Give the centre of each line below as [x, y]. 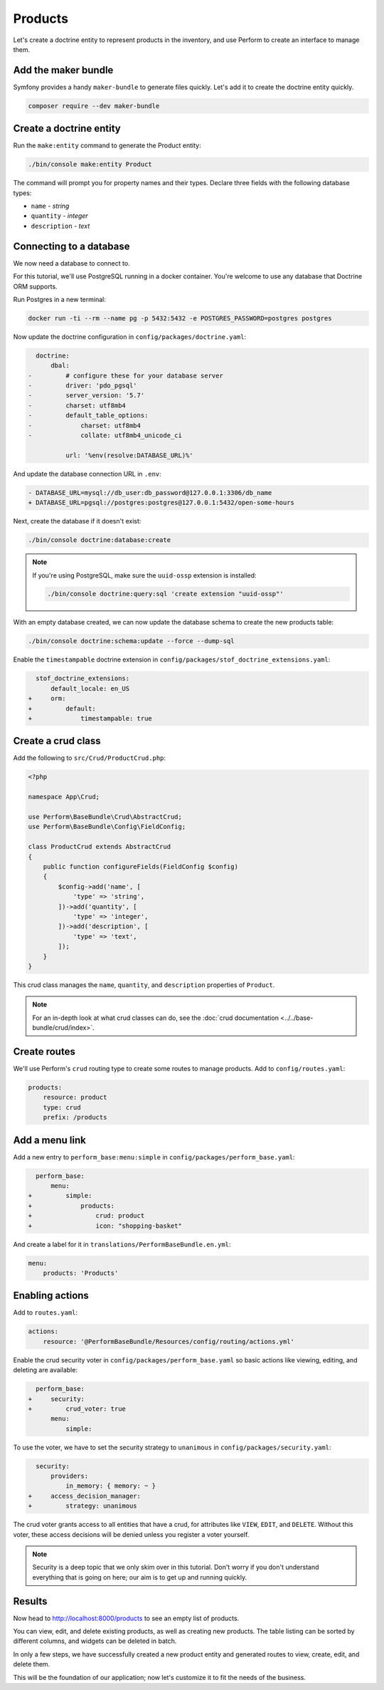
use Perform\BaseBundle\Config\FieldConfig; [107, 827]
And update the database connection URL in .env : [87, 474]
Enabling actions [51, 1296]
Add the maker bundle [63, 70]
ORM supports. [35, 286]
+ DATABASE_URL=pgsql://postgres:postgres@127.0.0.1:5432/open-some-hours [161, 503]
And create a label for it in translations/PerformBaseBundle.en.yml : [122, 1244]
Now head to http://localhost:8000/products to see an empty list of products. [126, 1618]
